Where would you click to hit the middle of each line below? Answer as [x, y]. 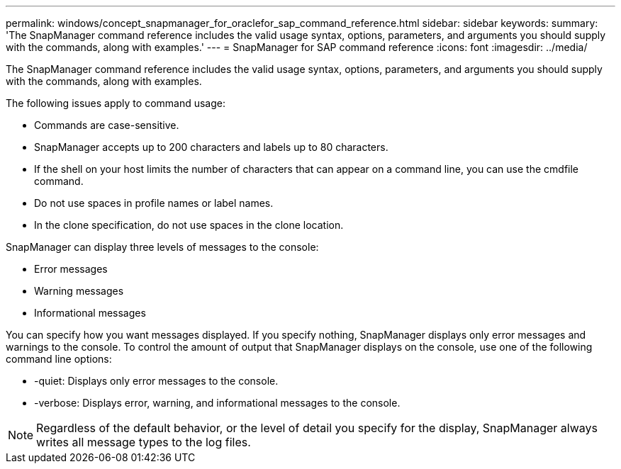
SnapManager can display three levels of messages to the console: [162, 247]
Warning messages [79, 291]
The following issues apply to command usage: [116, 103]
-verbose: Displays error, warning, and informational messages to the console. [217, 403]
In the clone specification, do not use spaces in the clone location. [189, 225]
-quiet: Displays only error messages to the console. [156, 381]
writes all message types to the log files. [144, 442]
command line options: [59, 359]
